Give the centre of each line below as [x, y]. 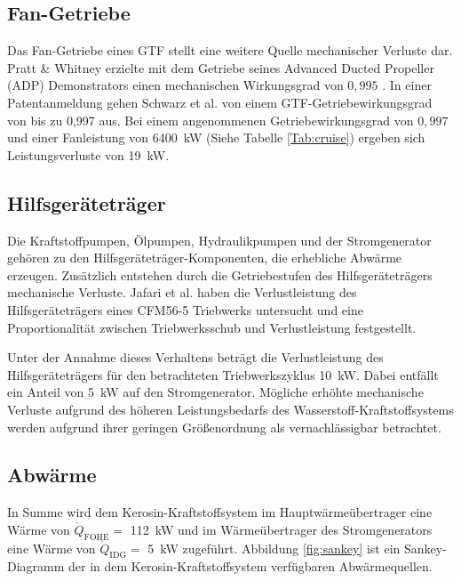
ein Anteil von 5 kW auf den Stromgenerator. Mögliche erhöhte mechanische [215, 392]
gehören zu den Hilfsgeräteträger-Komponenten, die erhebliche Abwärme [205, 258]
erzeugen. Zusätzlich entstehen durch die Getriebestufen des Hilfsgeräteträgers [220, 274]
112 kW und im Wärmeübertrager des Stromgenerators [281, 529]
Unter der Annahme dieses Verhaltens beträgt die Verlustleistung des [195, 357]
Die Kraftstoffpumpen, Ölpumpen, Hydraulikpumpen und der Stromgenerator [219, 240]
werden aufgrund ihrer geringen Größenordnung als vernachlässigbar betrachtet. [224, 427]
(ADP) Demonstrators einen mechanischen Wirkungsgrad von [175, 85]
